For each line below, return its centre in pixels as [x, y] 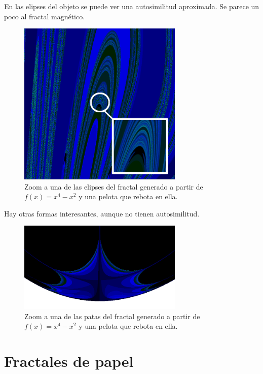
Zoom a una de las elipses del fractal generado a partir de [114, 186]
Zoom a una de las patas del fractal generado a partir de [112, 316]
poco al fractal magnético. [45, 16]
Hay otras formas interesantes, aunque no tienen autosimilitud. [102, 213]
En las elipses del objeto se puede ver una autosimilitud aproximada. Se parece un [132, 6]
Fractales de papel [69, 361]
